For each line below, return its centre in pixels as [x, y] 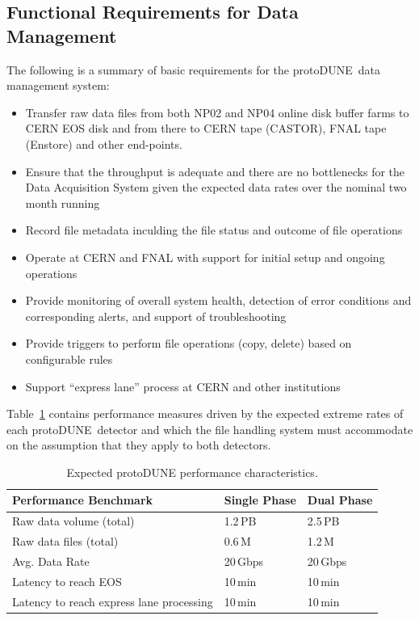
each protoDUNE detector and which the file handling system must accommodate [210, 429]
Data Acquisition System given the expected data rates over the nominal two [216, 187]
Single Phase [260, 500]
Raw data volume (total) [73, 521]
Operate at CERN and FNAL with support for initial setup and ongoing [205, 257]
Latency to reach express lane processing [113, 601]
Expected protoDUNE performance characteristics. [192, 472]
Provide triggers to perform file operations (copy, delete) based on [189, 343]
